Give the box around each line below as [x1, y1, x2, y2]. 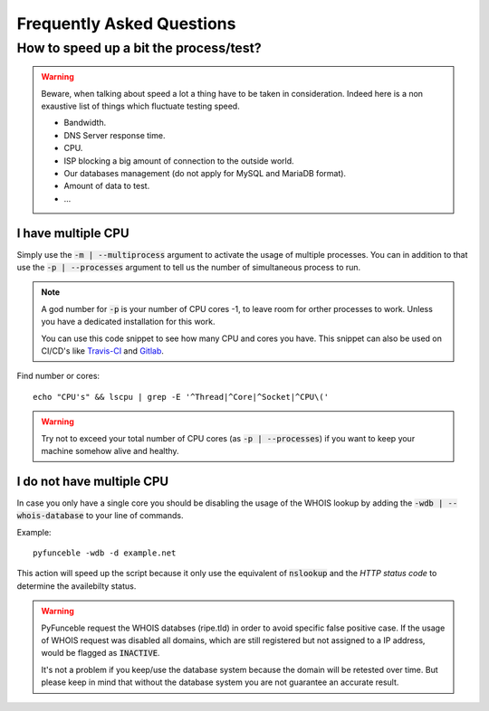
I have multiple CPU [16, 225, 130, 241]
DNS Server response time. [63, 129, 166, 140]
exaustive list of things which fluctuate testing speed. [41, 100, 240, 111]
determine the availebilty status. [16, 580, 137, 592]
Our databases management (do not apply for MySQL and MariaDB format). [63, 167, 347, 178]
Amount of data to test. [63, 181, 150, 192]
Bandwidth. [63, 118, 107, 128]
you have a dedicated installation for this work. [41, 317, 216, 327]
